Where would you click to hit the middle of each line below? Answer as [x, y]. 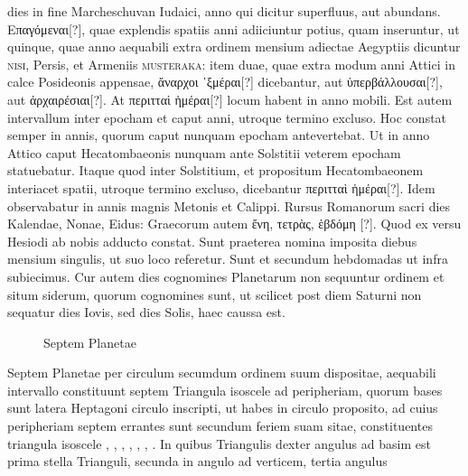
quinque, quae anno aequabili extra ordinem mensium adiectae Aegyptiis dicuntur [234, 47]
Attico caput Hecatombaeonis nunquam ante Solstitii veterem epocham [204, 152]
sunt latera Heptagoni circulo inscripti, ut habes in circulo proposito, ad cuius [223, 408]
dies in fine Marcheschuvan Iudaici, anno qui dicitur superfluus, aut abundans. [224, 11]
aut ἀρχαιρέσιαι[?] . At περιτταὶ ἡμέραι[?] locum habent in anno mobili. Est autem [230, 99]
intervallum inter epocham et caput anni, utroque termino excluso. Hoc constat [227, 117]
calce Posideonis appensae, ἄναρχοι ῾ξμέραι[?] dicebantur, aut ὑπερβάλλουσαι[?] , [225, 82]
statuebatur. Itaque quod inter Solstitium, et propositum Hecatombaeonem [215, 170]
